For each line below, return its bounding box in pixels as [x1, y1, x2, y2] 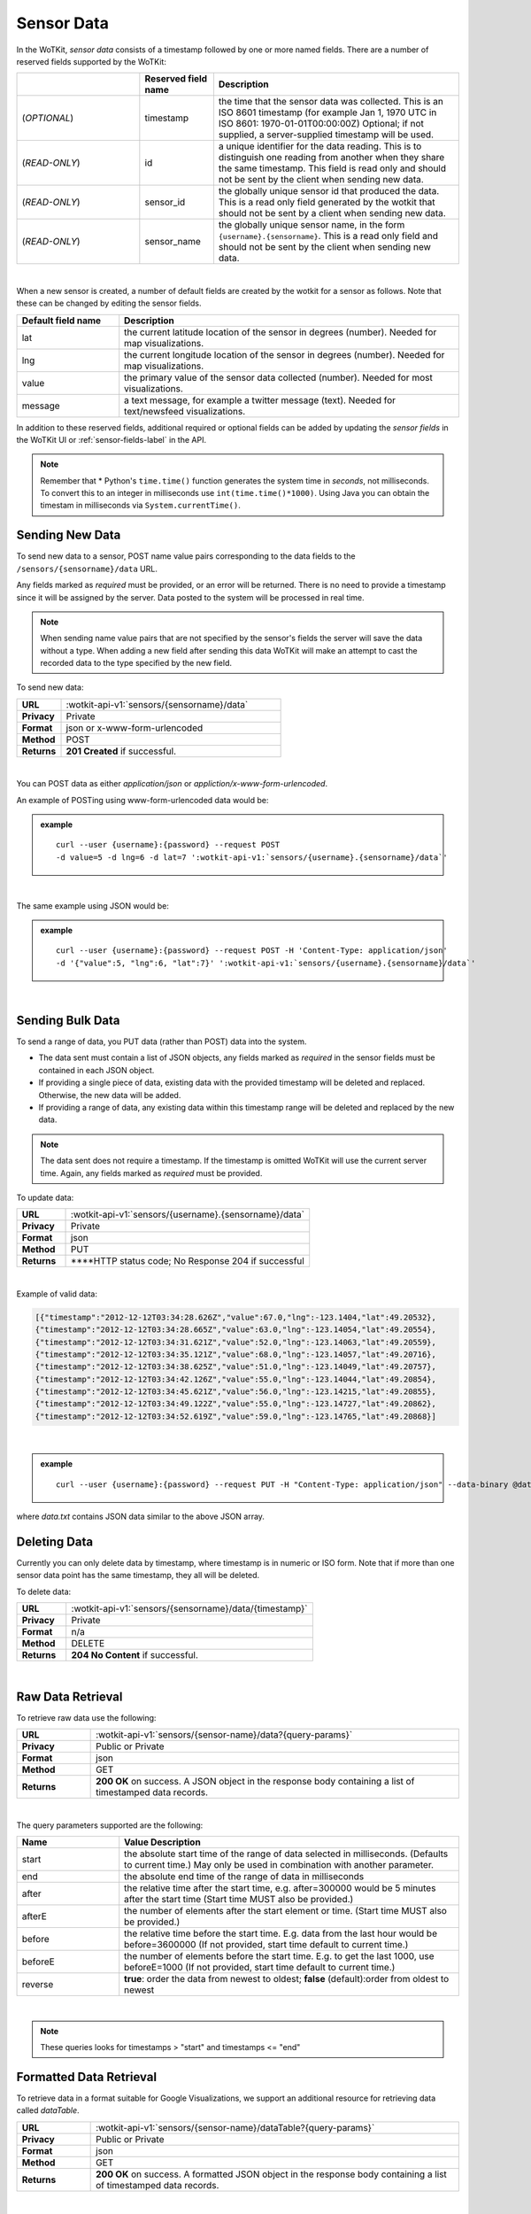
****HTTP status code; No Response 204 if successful [71, 1255, 304, 1267]
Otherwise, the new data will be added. [38, 1089, 181, 1100]
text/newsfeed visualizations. [124, 405, 246, 417]
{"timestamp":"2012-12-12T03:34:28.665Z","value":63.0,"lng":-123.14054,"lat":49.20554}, [35, 1325, 437, 1335]
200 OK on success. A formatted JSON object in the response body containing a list [96, 2168, 447, 2180]
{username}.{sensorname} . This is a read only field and [218, 230, 438, 243]
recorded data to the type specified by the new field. [40, 658, 233, 669]
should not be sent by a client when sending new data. [218, 207, 446, 220]
